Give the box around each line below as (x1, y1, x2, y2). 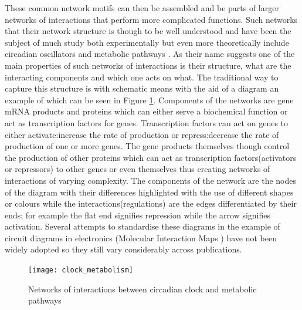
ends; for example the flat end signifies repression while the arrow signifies (5, 208, 270, 221)
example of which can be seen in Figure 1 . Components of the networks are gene (5, 93, 294, 106)
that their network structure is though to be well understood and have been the (5, 25, 291, 37)
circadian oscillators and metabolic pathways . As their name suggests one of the (5, 48, 295, 60)
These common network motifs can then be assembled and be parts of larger (5, 2, 279, 14)
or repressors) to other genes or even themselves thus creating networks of (5, 163, 270, 175)
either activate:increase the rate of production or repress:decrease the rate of (5, 128, 279, 140)
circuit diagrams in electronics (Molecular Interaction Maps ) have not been (5, 231, 277, 244)
